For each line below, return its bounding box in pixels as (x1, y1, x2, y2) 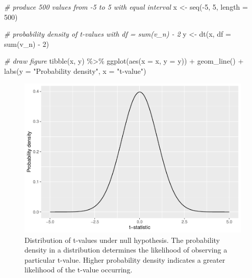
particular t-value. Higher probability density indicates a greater (24, 254, 225, 265)
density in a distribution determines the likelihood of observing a (24, 244, 228, 255)
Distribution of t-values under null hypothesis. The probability (24, 234, 220, 245)
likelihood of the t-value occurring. (24, 264, 133, 275)
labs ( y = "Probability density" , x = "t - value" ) (4, 65, 146, 76)
